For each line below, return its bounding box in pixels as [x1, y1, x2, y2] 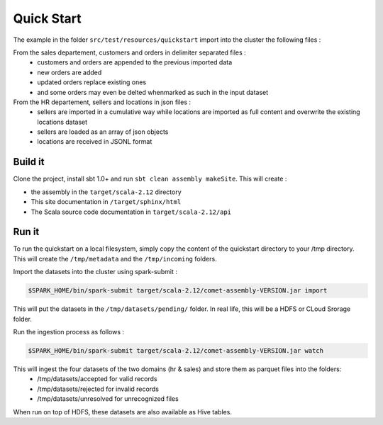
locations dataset [37, 118, 88, 126]
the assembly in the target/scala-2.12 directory [30, 188, 182, 196]
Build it [13, 156, 45, 168]
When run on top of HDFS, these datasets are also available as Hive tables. [13, 407, 232, 416]
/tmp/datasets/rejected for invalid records [37, 385, 160, 393]
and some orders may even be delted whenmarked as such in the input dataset [37, 88, 269, 96]
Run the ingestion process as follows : [13, 327, 124, 336]
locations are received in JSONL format [37, 137, 152, 146]
